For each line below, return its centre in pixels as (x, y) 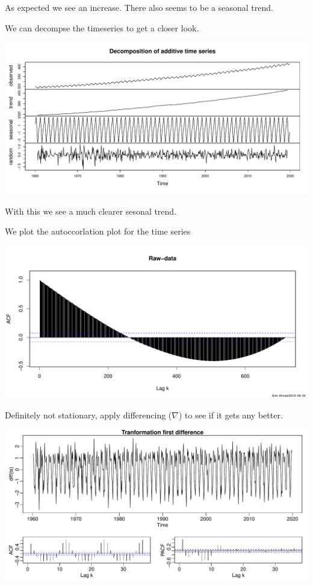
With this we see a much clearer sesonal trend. (91, 211)
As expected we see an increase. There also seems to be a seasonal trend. (139, 7)
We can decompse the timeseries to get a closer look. (102, 27)
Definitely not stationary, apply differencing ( (88, 414)
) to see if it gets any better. (231, 414)
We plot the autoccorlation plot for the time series (98, 231)
